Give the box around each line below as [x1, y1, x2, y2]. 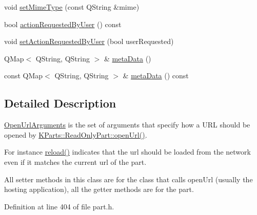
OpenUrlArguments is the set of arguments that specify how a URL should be [4, 119, 250, 130]
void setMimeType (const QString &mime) [4, 2, 140, 12]
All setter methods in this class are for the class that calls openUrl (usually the [4, 174, 253, 184]
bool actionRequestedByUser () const [4, 18, 122, 29]
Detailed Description [4, 95, 116, 111]
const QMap [4, 70, 43, 81]
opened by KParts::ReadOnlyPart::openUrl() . [4, 129, 147, 140]
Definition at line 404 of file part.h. [4, 201, 114, 211]
